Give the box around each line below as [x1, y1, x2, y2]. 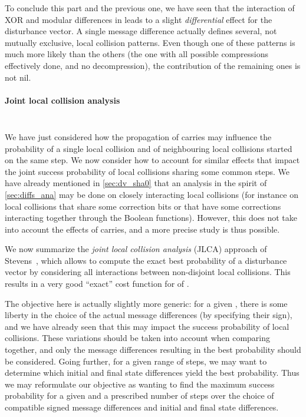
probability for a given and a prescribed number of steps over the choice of [5, 389, 274, 402]
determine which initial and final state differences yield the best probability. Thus [5, 366, 300, 379]
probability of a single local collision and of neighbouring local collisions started [5, 142, 292, 154]
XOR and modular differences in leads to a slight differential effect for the [5, 13, 272, 25]
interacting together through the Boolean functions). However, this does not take [5, 211, 298, 224]
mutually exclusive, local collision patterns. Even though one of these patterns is [5, 36, 295, 48]
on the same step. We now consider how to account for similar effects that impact [5, 154, 300, 166]
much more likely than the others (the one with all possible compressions [5, 48, 268, 60]
